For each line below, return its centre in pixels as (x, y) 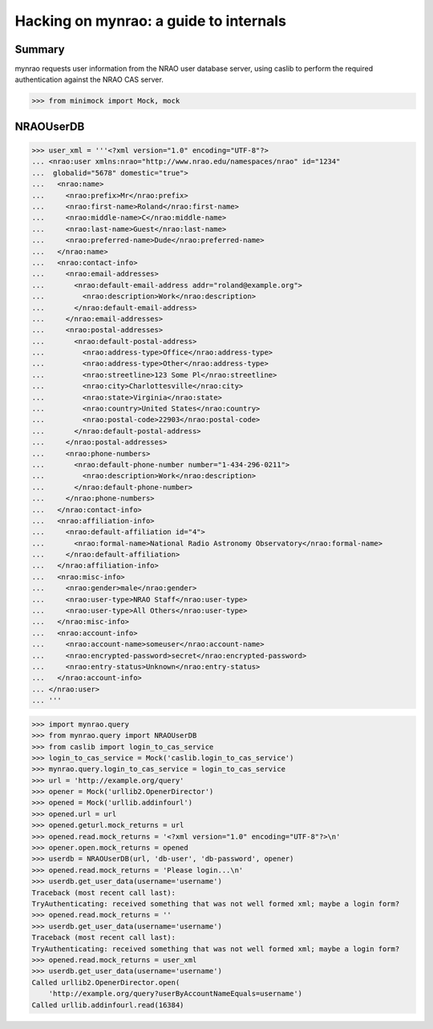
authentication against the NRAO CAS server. (89, 79)
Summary (40, 49)
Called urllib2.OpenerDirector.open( (106, 982)
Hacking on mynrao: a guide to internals (150, 21)
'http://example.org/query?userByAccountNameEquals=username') (176, 994)
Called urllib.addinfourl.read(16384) (108, 1005)
